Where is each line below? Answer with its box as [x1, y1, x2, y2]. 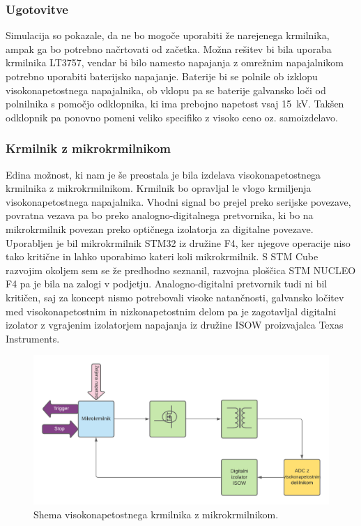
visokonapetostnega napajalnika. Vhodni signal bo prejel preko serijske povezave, [6, 194, 351, 209]
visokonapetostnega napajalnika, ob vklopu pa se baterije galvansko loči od [6, 82, 326, 97]
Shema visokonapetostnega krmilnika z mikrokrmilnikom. [33, 506, 279, 521]
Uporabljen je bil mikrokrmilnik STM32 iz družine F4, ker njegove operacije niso [6, 235, 351, 250]
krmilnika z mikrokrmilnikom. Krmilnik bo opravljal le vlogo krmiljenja [6, 181, 312, 195]
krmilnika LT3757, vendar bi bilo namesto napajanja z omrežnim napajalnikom [6, 55, 344, 70]
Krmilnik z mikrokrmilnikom [6, 140, 171, 157]
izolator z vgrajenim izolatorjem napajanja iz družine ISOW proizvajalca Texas [6, 317, 344, 332]
